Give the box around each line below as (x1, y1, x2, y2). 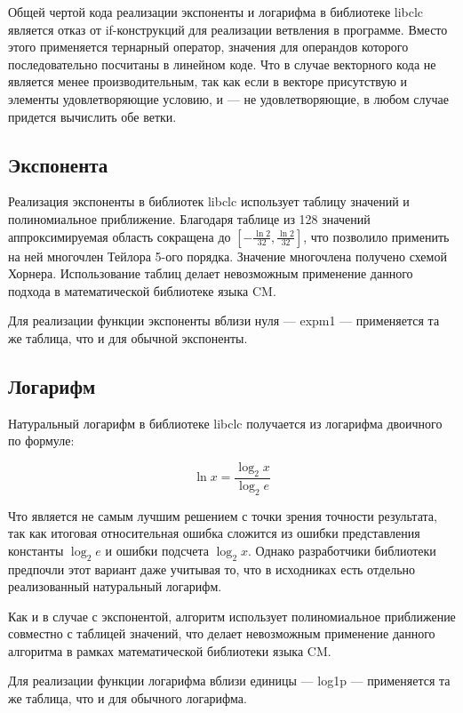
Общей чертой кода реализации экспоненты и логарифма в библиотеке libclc (8, 3, 424, 20)
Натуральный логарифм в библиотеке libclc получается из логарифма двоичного (8, 413, 443, 432)
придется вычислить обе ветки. (8, 107, 177, 125)
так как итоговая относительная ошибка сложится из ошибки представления (8, 524, 420, 542)
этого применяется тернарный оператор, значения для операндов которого (8, 37, 409, 56)
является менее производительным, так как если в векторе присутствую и (8, 72, 407, 91)
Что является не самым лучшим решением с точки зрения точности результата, (8, 506, 437, 525)
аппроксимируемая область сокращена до (8, 227, 231, 245)
